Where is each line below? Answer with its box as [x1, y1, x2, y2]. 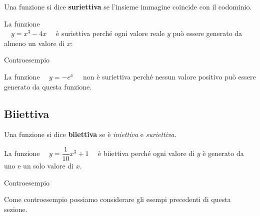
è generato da [202, 148, 244, 158]
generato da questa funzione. [4, 81, 92, 91]
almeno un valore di [4, 37, 64, 48]
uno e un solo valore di [4, 160, 73, 171]
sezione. [4, 203, 27, 214]
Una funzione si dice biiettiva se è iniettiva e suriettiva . [4, 129, 176, 139]
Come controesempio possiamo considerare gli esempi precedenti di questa [4, 194, 231, 204]
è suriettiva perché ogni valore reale [56, 28, 165, 38]
